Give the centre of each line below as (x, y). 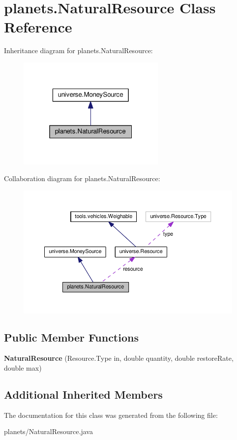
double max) (23, 367)
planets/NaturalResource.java (48, 431)
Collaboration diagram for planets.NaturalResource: (82, 178)
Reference (38, 27)
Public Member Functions (71, 337)
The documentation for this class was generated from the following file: (111, 415)
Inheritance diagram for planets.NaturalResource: (78, 50)
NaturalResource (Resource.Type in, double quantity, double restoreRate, (119, 358)
